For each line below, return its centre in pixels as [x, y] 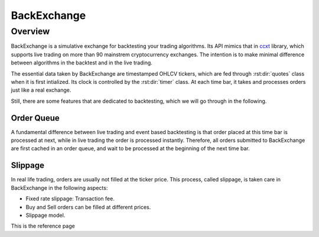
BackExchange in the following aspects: [59, 188]
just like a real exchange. [41, 90]
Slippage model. [45, 215]
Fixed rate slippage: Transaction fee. [70, 199]
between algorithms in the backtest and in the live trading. [82, 63]
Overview [30, 31]
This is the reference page [43, 226]
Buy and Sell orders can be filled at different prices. [88, 207]
